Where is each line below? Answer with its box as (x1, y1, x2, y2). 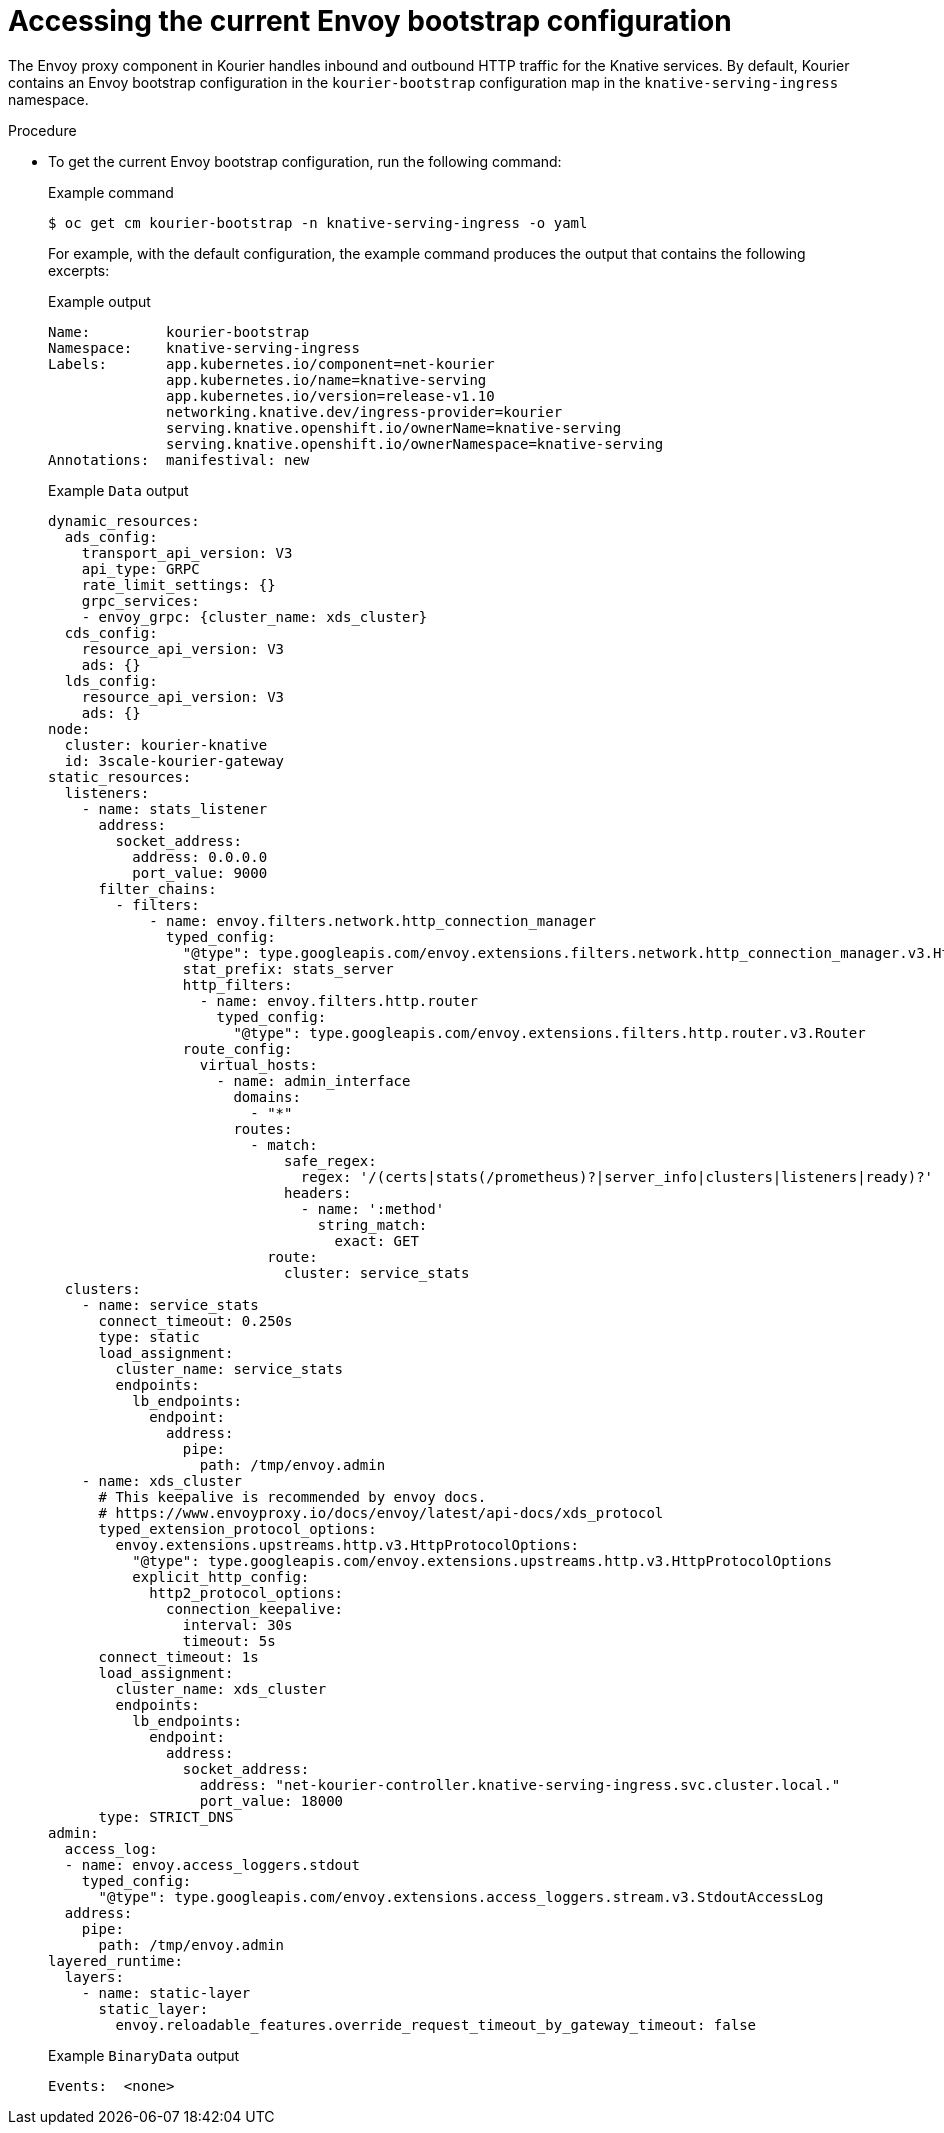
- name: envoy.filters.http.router (199, 992, 478, 1009)
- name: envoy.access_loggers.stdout (64, 1856, 360, 1873)
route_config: (182, 1040, 293, 1057)
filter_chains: (98, 880, 217, 897)
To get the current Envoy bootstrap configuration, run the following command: (48, 152, 562, 170)
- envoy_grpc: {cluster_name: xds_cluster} (81, 608, 428, 625)
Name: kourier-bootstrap (48, 323, 310, 340)
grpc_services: (81, 592, 200, 609)
